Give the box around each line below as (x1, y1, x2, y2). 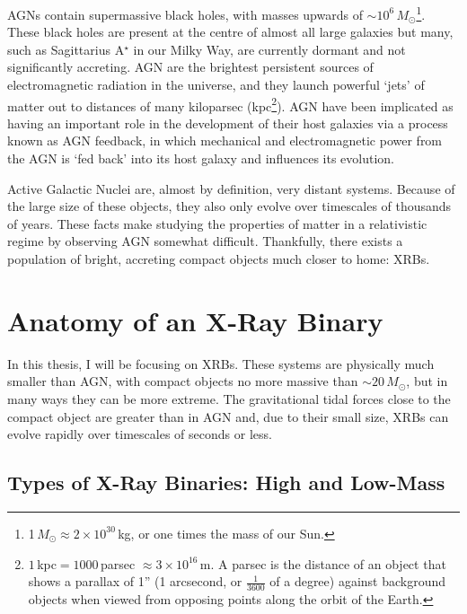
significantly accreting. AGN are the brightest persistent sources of (7, 57, 374, 76)
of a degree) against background (269, 572, 446, 591)
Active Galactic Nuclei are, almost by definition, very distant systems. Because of (7, 179, 455, 197)
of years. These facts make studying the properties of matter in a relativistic (7, 214, 427, 232)
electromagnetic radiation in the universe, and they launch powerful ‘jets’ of (7, 75, 425, 94)
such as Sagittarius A (7, 39, 125, 58)
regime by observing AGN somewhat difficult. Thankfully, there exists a (7, 232, 403, 250)
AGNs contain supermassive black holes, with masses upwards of (7, 4, 363, 23)
